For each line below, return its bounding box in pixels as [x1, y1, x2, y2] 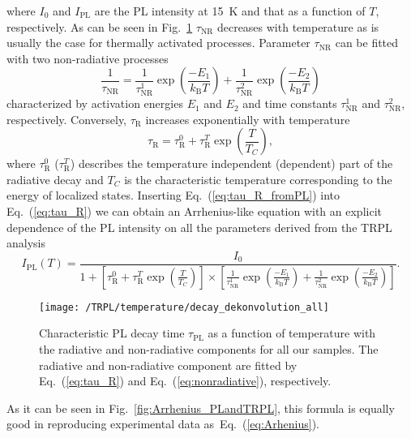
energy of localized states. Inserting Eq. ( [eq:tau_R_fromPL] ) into [6, 187, 340, 204]
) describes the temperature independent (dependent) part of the [70, 155, 393, 172]
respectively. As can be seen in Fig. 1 [6, 18, 193, 35]
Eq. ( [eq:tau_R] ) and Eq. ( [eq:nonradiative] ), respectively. [39, 372, 332, 389]
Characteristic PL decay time [39, 324, 185, 341]
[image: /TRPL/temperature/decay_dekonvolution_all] [39, 301, 329, 313]
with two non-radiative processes [6, 49, 169, 67]
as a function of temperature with [208, 324, 376, 341]
